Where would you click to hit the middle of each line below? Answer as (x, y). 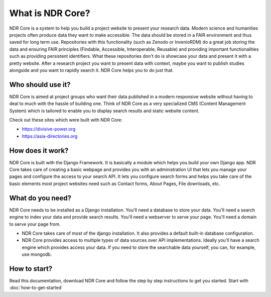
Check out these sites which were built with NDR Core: (66, 120)
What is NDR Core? (50, 13)
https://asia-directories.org (50, 136)
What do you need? (40, 198)
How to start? (31, 269)
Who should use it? (40, 85)
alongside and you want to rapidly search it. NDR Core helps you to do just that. (92, 70)
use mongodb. (37, 254)
